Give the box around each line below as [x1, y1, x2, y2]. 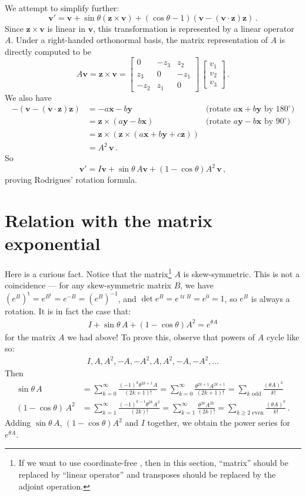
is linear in [47, 22, 86, 34]
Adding [5, 416, 31, 429]
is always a [251, 292, 290, 304]
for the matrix [5, 330, 56, 343]
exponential [5, 231, 101, 255]
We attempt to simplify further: [5, 2, 119, 14]
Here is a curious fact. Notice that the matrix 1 [5, 266, 172, 280]
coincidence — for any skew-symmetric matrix [5, 279, 171, 291]
